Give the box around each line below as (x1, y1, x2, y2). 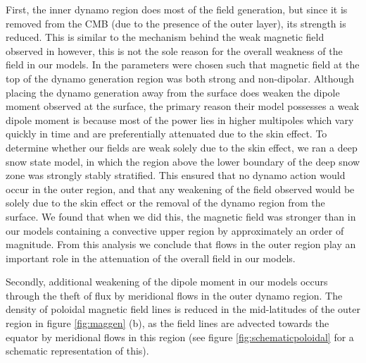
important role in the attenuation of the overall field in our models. (6, 250, 296, 265)
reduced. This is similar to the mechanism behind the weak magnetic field (6, 30, 324, 44)
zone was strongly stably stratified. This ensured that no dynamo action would (6, 168, 346, 183)
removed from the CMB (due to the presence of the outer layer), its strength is (6, 16, 346, 30)
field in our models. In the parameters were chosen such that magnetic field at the (6, 57, 360, 72)
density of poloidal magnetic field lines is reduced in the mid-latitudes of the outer (6, 302, 361, 316)
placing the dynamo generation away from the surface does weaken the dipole (6, 85, 340, 99)
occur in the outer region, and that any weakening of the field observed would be (6, 181, 355, 196)
